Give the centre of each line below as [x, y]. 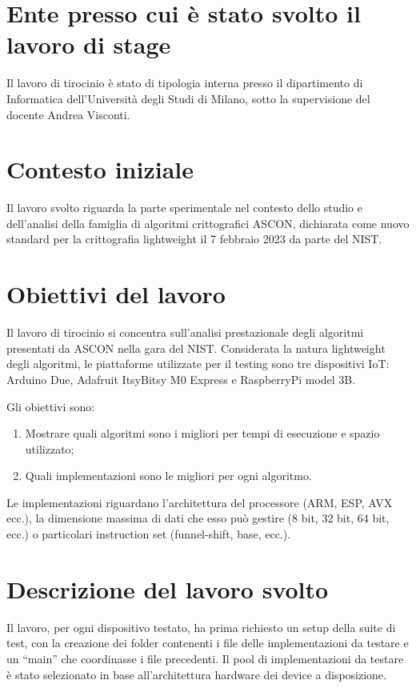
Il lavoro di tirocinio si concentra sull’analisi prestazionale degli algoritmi [185, 332]
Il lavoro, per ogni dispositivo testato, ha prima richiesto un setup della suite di [201, 627]
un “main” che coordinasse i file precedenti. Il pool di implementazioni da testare [205, 658]
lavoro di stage [89, 44]
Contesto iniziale [100, 169]
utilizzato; [50, 448]
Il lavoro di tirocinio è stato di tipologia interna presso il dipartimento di [185, 83]
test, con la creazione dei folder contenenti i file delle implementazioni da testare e [208, 643]
